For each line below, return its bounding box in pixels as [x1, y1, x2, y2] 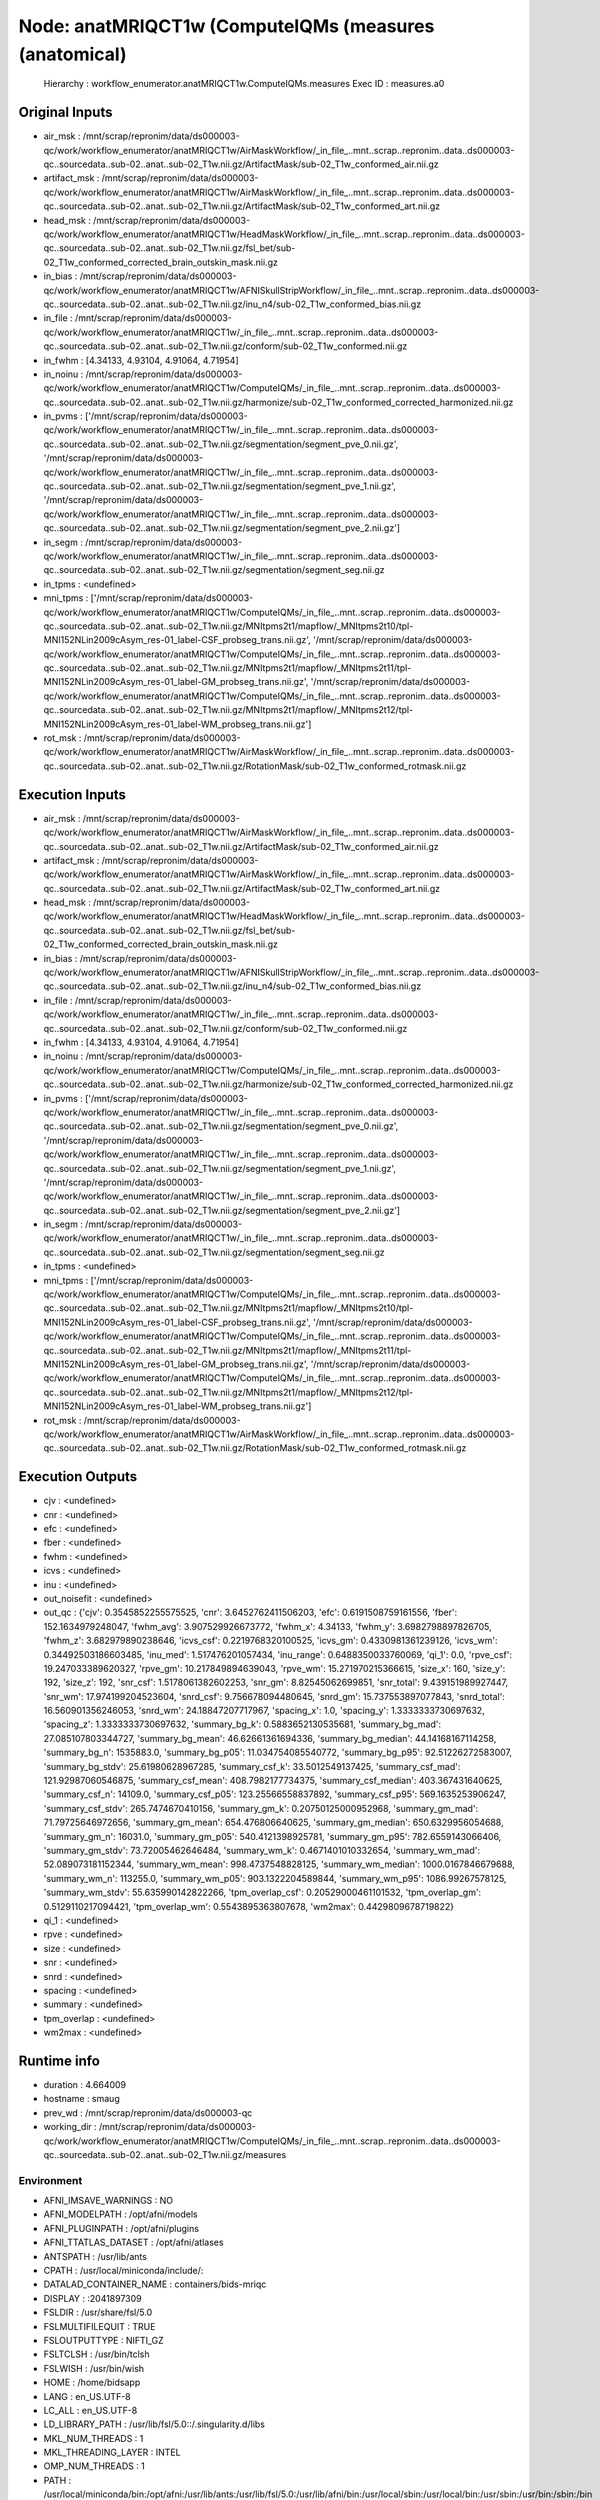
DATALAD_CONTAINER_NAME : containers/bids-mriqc [43, 2278, 267, 2290]
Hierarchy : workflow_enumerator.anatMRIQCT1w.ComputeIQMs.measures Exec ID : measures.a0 [43, 78, 445, 90]
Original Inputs [18, 104, 113, 121]
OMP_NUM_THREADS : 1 [43, 2460, 145, 2472]
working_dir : [43, 2121, 97, 2133]
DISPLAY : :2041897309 [43, 2292, 142, 2304]
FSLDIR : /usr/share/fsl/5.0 [43, 2306, 153, 2319]
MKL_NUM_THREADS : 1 [43, 2432, 144, 2444]
